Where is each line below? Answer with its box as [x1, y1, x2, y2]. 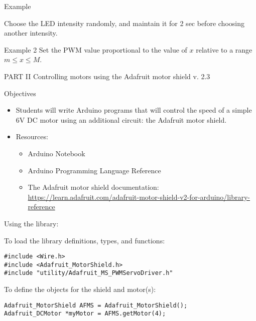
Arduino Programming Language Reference [28, 165, 161, 175]
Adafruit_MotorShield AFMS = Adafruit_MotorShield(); [4, 301, 188, 309]
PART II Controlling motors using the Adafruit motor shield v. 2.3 [4, 71, 210, 81]
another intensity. [4, 28, 58, 38]
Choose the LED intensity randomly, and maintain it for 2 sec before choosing [4, 18, 244, 28]
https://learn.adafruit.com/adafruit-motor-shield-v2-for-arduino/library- [28, 191, 250, 202]
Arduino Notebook [28, 148, 85, 158]
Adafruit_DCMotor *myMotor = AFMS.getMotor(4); [4, 310, 166, 317]
